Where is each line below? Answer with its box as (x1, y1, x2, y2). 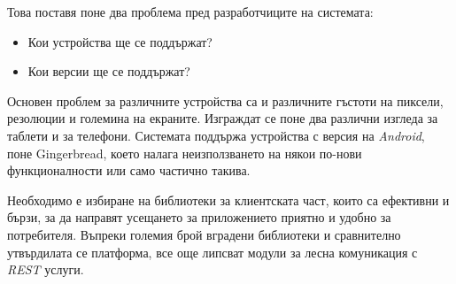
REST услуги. (7, 260, 84, 279)
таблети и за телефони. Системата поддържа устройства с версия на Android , (7, 126, 425, 144)
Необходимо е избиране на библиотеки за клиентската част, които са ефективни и (7, 190, 450, 209)
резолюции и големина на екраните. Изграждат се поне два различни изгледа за (7, 109, 438, 127)
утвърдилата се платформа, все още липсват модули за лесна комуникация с (7, 242, 418, 261)
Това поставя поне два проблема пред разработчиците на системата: (7, 3, 374, 20)
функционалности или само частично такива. (7, 161, 251, 180)
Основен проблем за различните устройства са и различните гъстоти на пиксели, (7, 91, 444, 110)
